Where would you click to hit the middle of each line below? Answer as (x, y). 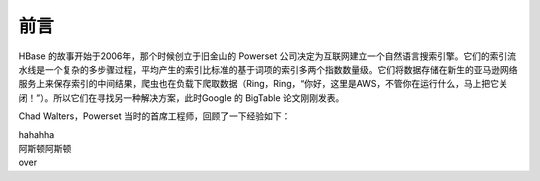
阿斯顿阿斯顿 (45, 148)
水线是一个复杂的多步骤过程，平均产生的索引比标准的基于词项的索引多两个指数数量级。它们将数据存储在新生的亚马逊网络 (268, 69)
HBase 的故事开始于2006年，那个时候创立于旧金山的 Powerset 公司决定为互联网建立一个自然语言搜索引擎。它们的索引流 (267, 56)
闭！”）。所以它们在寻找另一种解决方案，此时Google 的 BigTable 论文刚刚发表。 (181, 97)
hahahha (36, 134)
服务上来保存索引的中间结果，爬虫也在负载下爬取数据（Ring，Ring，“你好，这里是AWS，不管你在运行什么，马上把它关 (263, 84)
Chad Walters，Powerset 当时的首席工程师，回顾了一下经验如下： (154, 116)
